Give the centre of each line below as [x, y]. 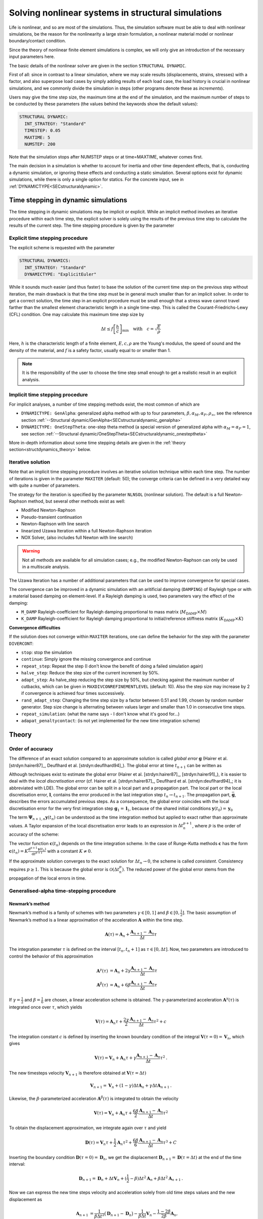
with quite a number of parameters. [44, 486]
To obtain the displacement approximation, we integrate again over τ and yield [88, 1128]
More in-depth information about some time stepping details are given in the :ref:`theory [97, 442]
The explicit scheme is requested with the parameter [62, 248]
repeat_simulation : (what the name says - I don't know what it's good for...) [100, 714]
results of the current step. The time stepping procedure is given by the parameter [92, 226]
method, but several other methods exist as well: [76, 501]
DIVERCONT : [21, 643]
